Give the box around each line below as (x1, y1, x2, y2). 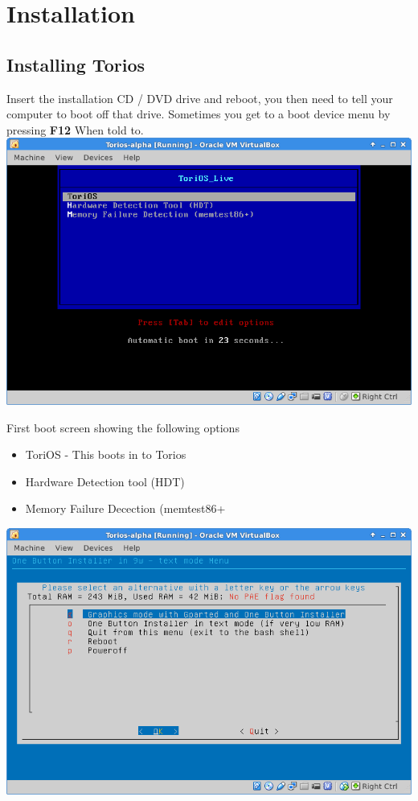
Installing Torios (6, 52, 145, 76)
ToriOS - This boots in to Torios (25, 446, 186, 463)
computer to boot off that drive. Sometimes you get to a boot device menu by (6, 105, 391, 122)
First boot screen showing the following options (6, 419, 240, 436)
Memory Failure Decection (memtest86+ (25, 500, 226, 517)
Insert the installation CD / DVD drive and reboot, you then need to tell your (6, 89, 393, 106)
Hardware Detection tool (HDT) (25, 473, 185, 489)
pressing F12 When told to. (6, 121, 144, 138)
